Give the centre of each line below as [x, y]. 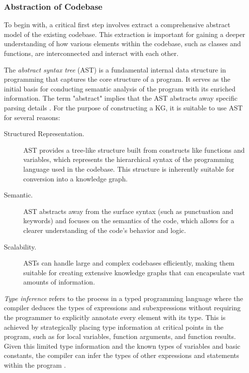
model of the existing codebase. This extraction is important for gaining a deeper [125, 34]
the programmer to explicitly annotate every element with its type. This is [115, 317]
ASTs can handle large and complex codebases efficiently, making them [129, 263]
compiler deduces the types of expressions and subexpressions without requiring [122, 308]
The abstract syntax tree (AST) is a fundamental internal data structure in [115, 69]
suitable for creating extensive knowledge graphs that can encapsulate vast [134, 272]
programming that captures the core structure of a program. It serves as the [117, 79]
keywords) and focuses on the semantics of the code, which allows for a [129, 221]
